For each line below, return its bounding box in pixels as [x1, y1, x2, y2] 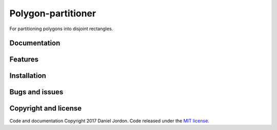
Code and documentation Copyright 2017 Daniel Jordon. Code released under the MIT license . [9, 118, 210, 124]
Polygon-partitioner [9, 8, 96, 19]
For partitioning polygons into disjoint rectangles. [9, 26, 113, 32]
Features [9, 55, 38, 64]
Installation [9, 72, 46, 80]
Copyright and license [9, 104, 82, 113]
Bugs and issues [9, 88, 64, 97]
